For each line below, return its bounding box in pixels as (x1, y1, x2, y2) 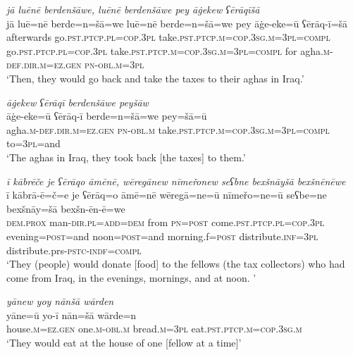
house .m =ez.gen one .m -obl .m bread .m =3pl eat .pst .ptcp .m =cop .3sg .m (6, 321, 302, 336)
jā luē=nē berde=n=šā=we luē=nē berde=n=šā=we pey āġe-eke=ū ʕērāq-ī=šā (6, 15, 348, 30)
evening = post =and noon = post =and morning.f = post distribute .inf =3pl (6, 228, 318, 243)
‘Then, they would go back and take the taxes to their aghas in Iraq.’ (6, 70, 304, 85)
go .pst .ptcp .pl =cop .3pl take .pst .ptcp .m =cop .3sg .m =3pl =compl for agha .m (6, 43, 330, 58)
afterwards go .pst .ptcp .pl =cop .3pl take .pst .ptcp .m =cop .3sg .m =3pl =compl (6, 30, 330, 44)
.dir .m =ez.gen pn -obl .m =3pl (20, 57, 144, 72)
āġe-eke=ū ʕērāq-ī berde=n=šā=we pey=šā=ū (6, 108, 207, 123)
